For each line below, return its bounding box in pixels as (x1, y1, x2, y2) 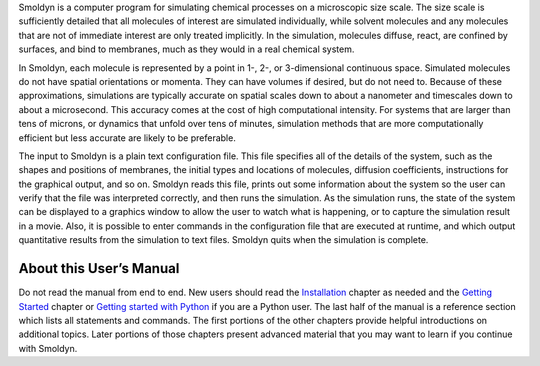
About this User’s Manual (18, 260, 180, 277)
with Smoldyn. (18, 342, 78, 354)
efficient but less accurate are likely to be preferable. (18, 131, 237, 144)
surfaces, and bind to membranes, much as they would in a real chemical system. (18, 43, 355, 55)
